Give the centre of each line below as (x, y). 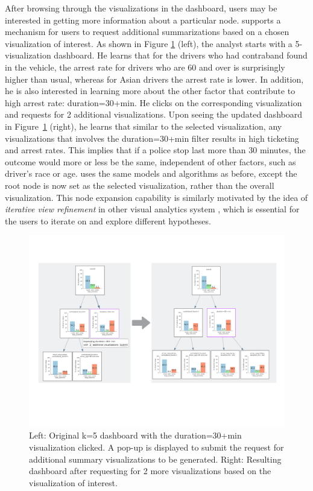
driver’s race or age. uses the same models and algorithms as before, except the (151, 173)
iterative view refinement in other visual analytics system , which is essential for (152, 209)
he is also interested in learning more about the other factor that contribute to (150, 91)
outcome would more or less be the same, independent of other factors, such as (150, 161)
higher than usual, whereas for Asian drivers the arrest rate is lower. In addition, (154, 79)
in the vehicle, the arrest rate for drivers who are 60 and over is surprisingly (145, 67)
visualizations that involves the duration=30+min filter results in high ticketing (152, 138)
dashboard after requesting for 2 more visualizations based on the (150, 471)
